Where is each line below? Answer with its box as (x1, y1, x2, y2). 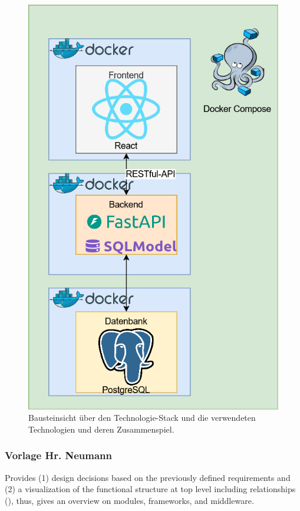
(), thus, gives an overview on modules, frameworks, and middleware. (5, 494, 254, 506)
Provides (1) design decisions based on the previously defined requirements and (5, 471, 291, 483)
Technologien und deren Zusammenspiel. (28, 423, 174, 435)
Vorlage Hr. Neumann (5, 448, 112, 463)
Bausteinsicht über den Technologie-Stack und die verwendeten (28, 411, 256, 424)
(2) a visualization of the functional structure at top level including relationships (5, 483, 296, 495)
